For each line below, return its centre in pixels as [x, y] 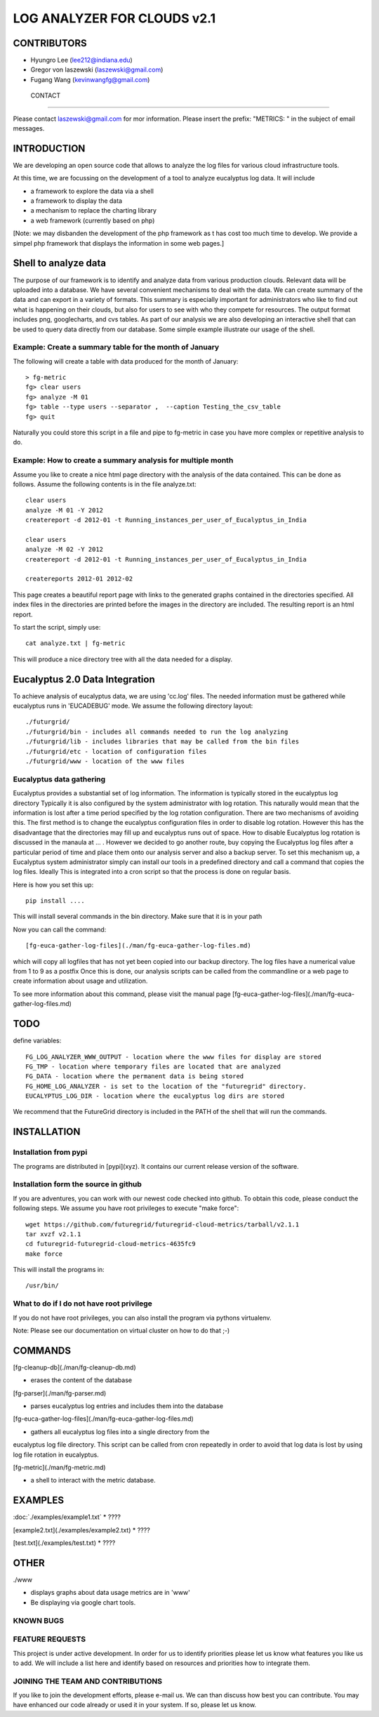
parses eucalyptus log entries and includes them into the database [127, 1406]
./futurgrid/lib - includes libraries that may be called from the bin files [162, 742]
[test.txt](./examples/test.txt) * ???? [64, 1543]
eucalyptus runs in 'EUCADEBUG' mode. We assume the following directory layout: [133, 706]
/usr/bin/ [42, 1286]
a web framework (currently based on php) [93, 220]
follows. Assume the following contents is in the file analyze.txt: [105, 484]
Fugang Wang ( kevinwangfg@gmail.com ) [90, 79]
